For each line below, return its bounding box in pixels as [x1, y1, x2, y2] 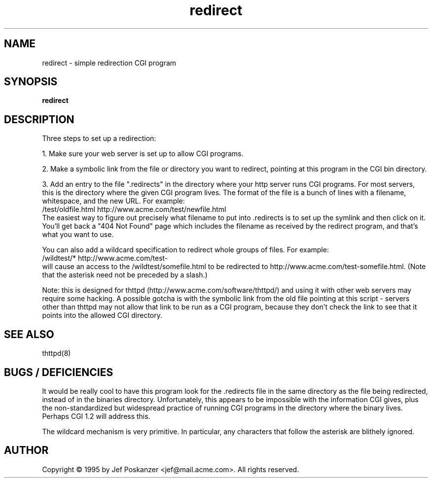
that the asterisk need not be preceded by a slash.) [42, 271, 208, 279]
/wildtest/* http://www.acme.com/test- [42, 254, 168, 263]
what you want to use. [42, 230, 114, 239]
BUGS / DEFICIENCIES [4, 366, 113, 379]
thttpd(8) [42, 349, 71, 358]
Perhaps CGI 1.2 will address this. [42, 412, 150, 420]
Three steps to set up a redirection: [42, 134, 156, 143]
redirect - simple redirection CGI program [42, 58, 177, 67]
